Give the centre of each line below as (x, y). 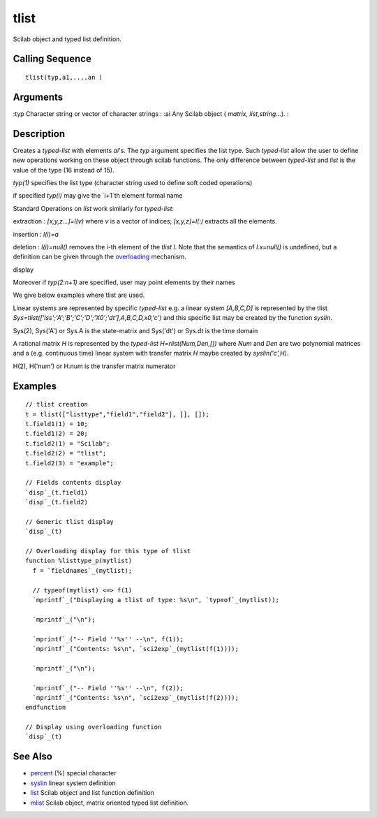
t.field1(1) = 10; (57, 424)
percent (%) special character (73, 773)
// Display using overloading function (94, 727)
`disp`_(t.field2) (57, 502)
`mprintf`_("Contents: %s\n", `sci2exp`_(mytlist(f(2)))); (135, 698)
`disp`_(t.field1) (57, 492)
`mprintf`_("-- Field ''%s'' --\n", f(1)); (108, 639)
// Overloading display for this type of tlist (108, 551)
